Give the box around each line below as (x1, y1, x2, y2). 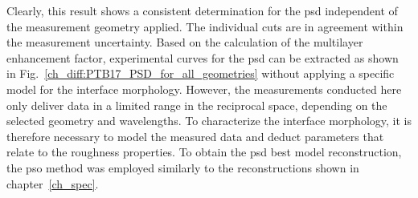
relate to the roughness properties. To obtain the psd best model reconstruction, (6, 143, 402, 160)
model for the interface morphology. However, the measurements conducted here (6, 80, 402, 97)
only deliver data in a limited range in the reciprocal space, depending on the (6, 96, 387, 113)
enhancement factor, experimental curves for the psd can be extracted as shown (6, 49, 399, 66)
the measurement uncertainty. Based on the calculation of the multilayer (6, 34, 363, 51)
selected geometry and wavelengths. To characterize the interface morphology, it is (6, 112, 412, 129)
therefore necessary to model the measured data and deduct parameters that (6, 127, 384, 144)
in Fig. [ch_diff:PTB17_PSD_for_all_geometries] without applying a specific (6, 65, 395, 82)
